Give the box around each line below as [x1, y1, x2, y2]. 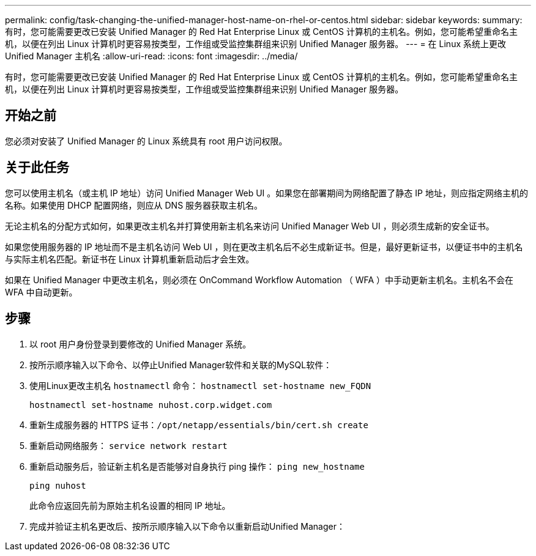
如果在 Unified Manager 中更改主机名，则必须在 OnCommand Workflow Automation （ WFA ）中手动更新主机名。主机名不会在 [5, 274, 514, 285]
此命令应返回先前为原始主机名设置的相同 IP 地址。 [29, 500, 231, 511]
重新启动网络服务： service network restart [29, 440, 228, 451]
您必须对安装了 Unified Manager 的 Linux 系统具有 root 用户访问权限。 [5, 135, 288, 146]
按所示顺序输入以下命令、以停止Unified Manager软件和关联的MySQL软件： [29, 359, 332, 370]
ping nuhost [29, 480, 86, 491]
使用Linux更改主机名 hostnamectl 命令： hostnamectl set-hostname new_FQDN [29, 380, 371, 391]
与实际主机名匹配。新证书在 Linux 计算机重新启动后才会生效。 [5, 253, 255, 264]
